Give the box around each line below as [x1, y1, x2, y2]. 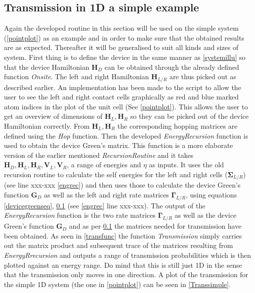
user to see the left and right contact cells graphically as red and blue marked [4, 92, 239, 102]
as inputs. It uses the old [149, 159, 224, 170]
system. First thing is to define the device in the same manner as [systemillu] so [4, 51, 246, 62]
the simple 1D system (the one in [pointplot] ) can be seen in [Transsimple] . [4, 279, 231, 289]
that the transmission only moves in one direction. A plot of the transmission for [4, 269, 249, 280]
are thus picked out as [170, 71, 236, 82]
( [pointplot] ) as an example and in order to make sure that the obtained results [4, 32, 245, 43]
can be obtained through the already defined [104, 61, 239, 72]
